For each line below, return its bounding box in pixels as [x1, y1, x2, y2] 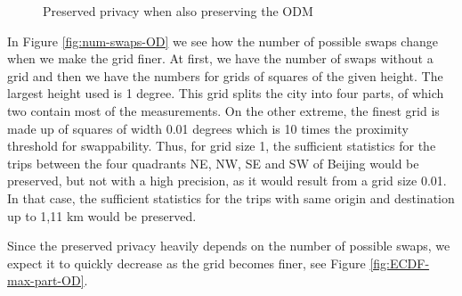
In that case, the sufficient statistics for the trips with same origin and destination [7, 188, 455, 207]
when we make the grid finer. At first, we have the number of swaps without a [7, 49, 434, 68]
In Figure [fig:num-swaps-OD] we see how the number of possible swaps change [7, 31, 438, 50]
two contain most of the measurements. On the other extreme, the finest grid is [7, 101, 440, 119]
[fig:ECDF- [369, 253, 430, 272]
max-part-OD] [7, 271, 85, 290]
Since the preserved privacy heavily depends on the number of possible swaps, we [7, 236, 450, 255]
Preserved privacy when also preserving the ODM [43, 2, 313, 20]
